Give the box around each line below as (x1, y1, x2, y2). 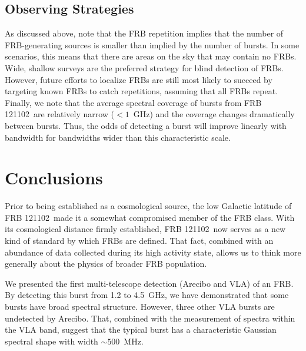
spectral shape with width (5, 335, 98, 347)
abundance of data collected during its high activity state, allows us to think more (5, 246, 301, 258)
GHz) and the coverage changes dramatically (133, 108, 295, 120)
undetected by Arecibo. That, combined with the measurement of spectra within (5, 312, 295, 324)
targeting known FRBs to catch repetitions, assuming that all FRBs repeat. (5, 85, 278, 97)
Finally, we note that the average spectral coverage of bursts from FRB (5, 96, 262, 108)
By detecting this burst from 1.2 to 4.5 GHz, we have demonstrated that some (5, 289, 289, 301)
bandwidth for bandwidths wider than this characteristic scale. (5, 131, 231, 143)
